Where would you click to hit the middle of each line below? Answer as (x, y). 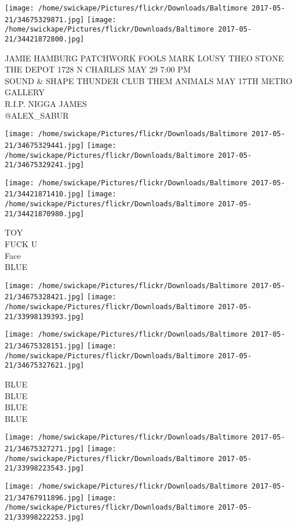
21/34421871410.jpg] (45, 194)
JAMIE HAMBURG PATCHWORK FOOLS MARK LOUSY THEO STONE (144, 58)
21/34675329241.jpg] (45, 165)
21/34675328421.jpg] (45, 297)
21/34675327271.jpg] (45, 449)
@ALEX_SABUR (37, 115)
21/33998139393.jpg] (45, 316)
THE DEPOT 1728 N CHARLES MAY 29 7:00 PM (98, 69)
